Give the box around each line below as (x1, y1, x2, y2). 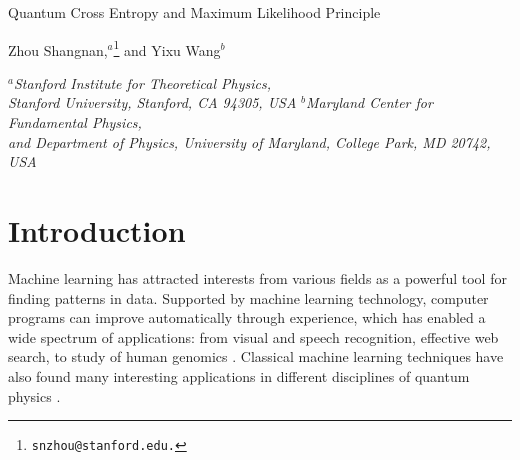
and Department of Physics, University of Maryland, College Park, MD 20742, (8, 131, 491, 152)
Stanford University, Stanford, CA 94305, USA (8, 92, 297, 113)
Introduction (8, 210, 186, 250)
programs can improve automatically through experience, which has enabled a (8, 307, 486, 328)
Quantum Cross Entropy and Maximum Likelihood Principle (8, 2, 381, 22)
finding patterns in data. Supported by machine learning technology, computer (8, 287, 489, 308)
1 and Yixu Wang (113, 36, 221, 60)
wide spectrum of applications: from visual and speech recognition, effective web (8, 326, 499, 347)
